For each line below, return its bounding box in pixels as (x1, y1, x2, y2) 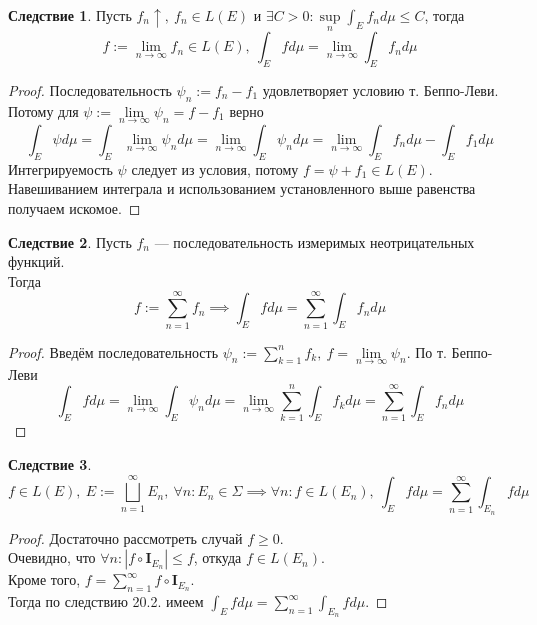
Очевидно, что (8, 547, 96, 568)
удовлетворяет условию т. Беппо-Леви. (262, 80, 499, 101)
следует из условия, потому (131, 158, 299, 179)
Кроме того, (8, 569, 81, 590)
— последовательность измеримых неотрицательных (154, 231, 475, 252)
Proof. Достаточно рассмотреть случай (8, 527, 243, 548)
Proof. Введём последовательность (8, 341, 219, 362)
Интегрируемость (8, 158, 113, 179)
